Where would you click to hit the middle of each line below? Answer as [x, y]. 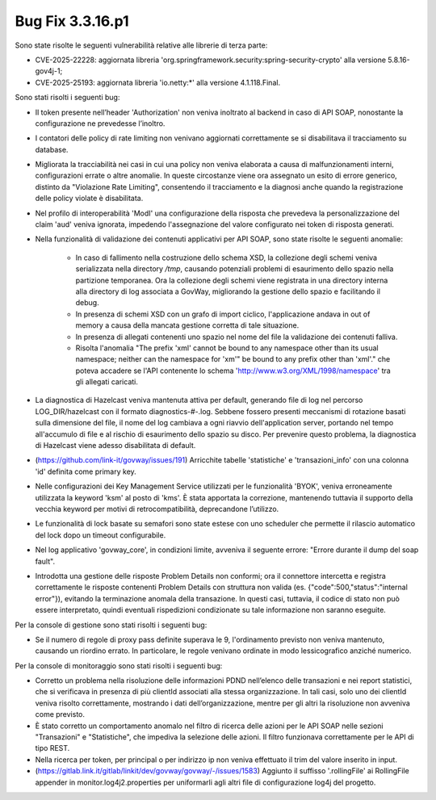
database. [52, 149]
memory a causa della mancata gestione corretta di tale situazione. [187, 325]
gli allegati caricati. [107, 382]
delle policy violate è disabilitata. [89, 199]
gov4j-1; [49, 71]
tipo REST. [52, 748]
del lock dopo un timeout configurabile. [101, 535]
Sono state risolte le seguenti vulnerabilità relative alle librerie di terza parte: [141, 45]
